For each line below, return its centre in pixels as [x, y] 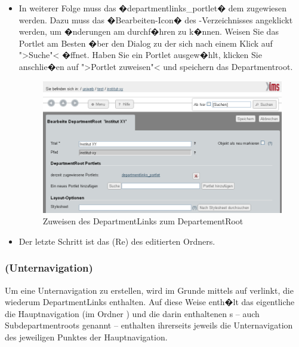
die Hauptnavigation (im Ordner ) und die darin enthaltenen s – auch [132, 313]
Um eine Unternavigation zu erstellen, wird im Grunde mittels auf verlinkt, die [149, 290]
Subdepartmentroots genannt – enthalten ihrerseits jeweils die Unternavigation [149, 325]
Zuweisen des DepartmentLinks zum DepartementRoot [143, 221]
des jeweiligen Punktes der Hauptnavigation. [86, 337]
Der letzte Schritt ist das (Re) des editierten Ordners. [117, 241]
